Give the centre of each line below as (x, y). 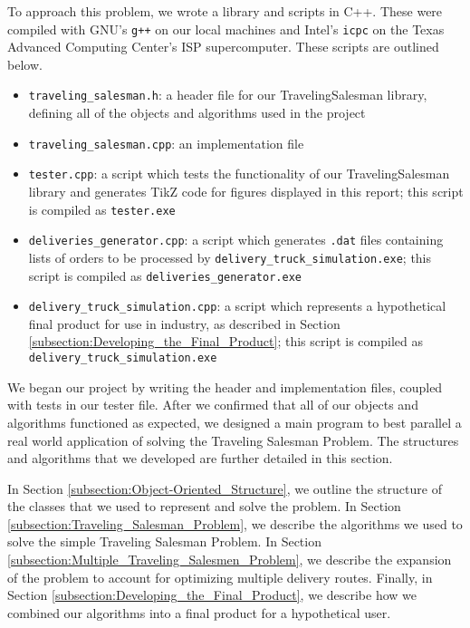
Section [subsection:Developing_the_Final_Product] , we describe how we (212, 595)
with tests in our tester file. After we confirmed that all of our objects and (213, 405)
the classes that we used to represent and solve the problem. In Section (204, 506)
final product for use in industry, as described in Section (184, 323)
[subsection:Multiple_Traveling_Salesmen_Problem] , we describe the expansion (230, 560)
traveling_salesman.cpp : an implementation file (166, 143)
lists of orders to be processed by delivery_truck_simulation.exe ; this (230, 257)
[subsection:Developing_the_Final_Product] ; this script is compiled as (225, 341)
